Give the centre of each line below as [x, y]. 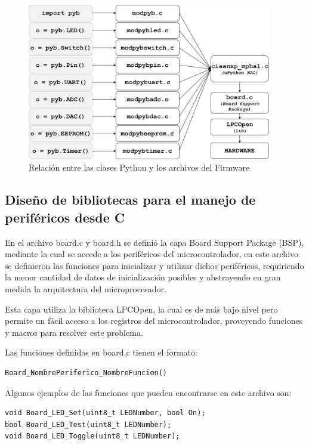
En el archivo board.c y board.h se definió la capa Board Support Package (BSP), [154, 242]
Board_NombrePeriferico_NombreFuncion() [86, 373]
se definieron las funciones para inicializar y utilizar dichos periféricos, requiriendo [154, 265]
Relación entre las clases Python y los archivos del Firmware [139, 167]
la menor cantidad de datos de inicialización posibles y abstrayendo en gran [143, 277]
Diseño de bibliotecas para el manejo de [130, 200]
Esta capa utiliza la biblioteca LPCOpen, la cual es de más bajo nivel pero [141, 309]
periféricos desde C [65, 217]
